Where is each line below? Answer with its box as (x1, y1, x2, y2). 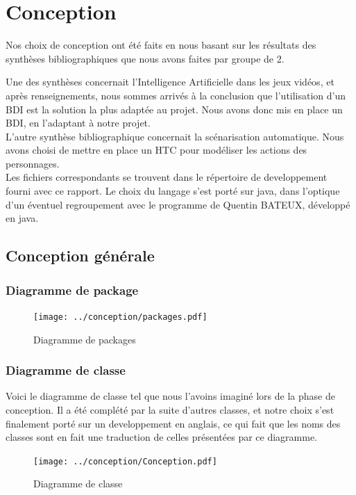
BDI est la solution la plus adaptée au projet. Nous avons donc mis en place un (6, 102, 343, 116)
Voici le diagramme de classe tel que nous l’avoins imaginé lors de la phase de (6, 389, 335, 403)
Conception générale (6, 245, 155, 266)
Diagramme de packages (33, 332, 136, 346)
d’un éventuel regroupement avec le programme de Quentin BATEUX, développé (6, 197, 350, 211)
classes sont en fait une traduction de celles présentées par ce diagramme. (6, 430, 318, 444)
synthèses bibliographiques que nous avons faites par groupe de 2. (6, 51, 285, 65)
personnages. (6, 156, 60, 170)
